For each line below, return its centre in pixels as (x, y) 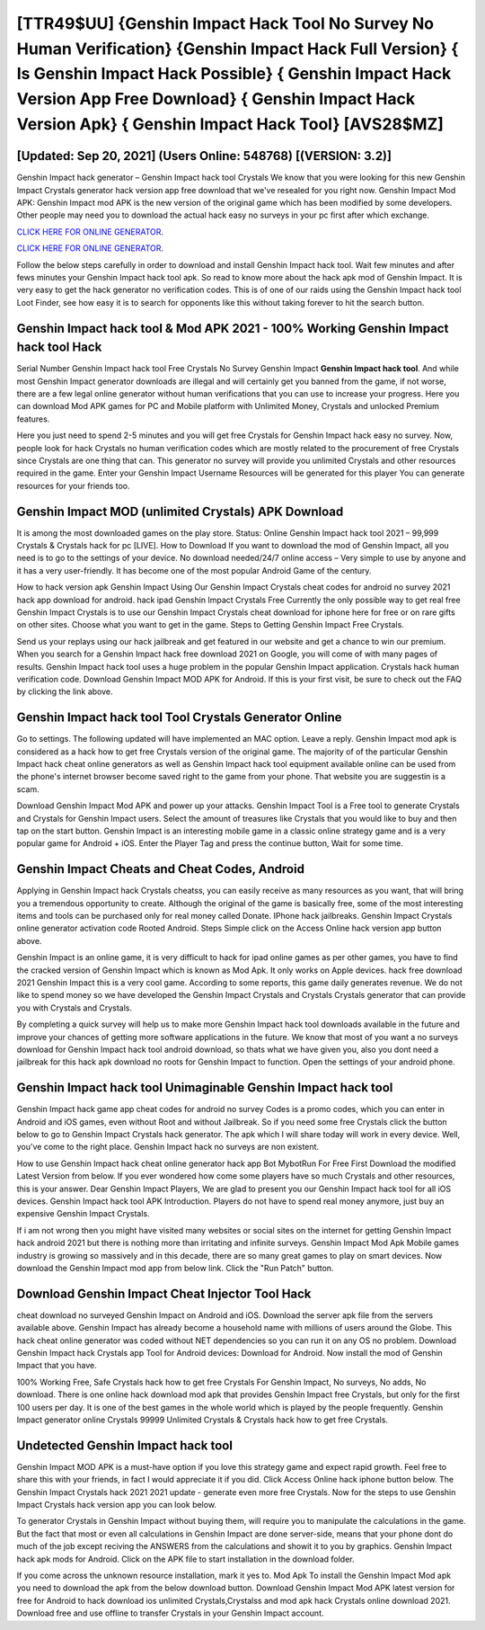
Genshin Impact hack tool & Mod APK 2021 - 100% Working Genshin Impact (233, 328)
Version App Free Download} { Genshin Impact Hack (216, 99)
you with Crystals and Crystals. (74, 1008)
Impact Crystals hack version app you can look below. (117, 1505)
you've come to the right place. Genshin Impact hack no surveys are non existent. (168, 1147)
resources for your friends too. (73, 485)
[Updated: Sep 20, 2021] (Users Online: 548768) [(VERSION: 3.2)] (204, 156)
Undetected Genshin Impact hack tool (125, 1445)
